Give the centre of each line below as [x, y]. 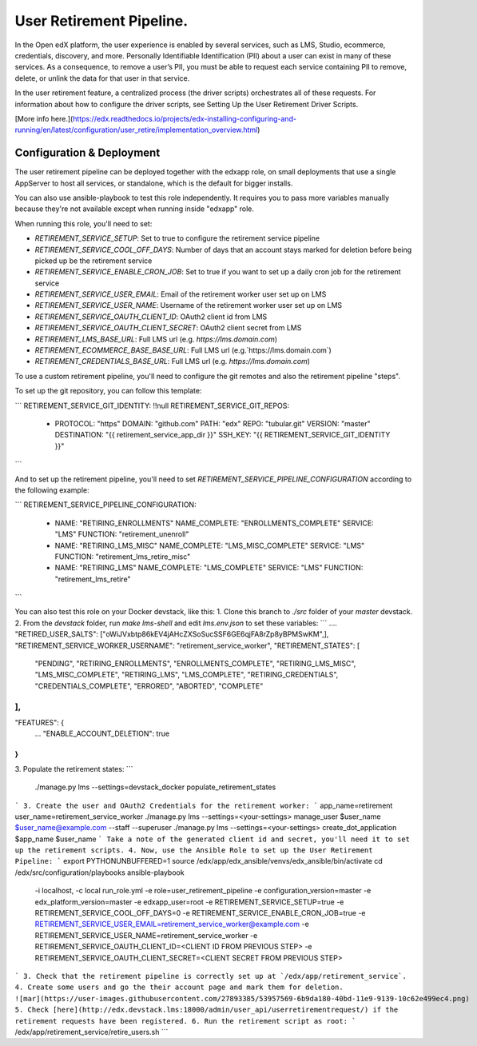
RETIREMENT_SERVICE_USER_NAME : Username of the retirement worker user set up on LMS [189, 305]
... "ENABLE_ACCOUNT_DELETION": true [102, 734]
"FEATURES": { [39, 722]
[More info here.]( [44, 118]
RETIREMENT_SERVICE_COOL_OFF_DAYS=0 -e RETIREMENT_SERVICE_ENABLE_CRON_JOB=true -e [201, 913]
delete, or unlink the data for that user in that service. [102, 78]
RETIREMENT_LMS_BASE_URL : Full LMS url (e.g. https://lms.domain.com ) [156, 339]
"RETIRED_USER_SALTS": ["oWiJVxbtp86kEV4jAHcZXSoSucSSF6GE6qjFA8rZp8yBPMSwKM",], [172, 634]
